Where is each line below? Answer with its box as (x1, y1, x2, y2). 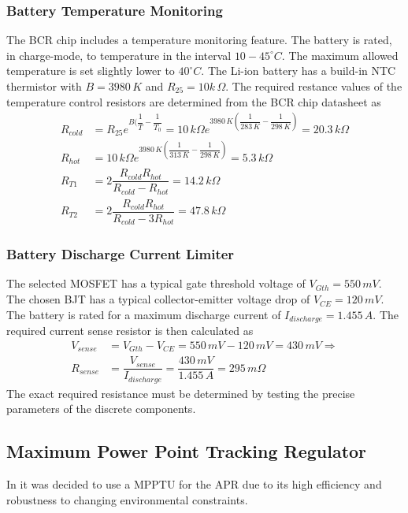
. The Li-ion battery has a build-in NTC (201, 62, 396, 79)
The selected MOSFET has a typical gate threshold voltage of (6, 275, 306, 292)
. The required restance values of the (225, 78, 402, 94)
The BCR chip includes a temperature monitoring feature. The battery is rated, (6, 32, 392, 48)
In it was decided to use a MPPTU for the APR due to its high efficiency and (6, 476, 382, 493)
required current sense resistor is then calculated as (6, 322, 254, 339)
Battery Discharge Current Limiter (6, 244, 235, 264)
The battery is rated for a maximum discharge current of (6, 306, 281, 322)
